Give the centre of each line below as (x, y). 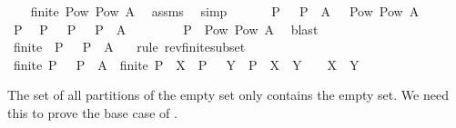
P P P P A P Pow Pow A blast (166, 29)
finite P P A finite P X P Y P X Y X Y (186, 64)
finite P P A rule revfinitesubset (129, 47)
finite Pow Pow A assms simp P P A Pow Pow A (225, 11)
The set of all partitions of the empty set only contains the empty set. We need (228, 95)
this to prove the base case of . (92, 112)
